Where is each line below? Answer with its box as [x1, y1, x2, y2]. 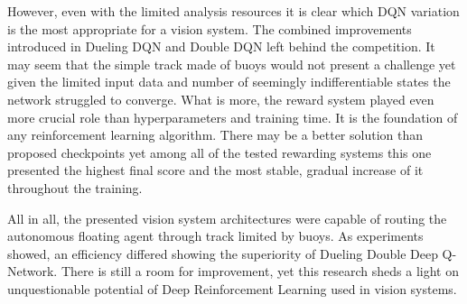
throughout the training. [7, 178, 143, 197]
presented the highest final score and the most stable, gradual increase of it [7, 161, 424, 180]
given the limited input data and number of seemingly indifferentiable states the [7, 72, 451, 91]
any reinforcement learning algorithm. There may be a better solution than [7, 125, 423, 144]
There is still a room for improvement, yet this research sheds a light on [61, 262, 460, 281]
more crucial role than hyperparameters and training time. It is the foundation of [7, 107, 458, 126]
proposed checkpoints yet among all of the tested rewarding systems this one [7, 143, 432, 161]
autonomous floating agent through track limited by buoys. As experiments [7, 226, 424, 245]
